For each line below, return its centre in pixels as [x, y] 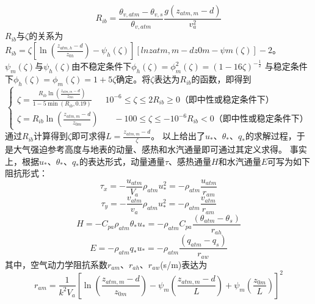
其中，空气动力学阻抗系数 [56, 264]
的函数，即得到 [221, 79]
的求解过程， [271, 136]
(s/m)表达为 [184, 264]
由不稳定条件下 [102, 66]
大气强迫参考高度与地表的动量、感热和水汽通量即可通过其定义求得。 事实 [160, 149]
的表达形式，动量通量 [122, 161]
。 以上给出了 [178, 136]
